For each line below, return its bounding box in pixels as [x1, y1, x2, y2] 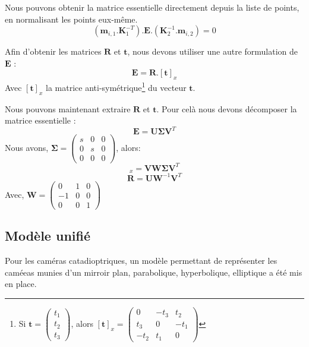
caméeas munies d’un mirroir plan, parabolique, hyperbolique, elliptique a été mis [5, 266, 302, 278]
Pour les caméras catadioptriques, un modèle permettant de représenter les [5, 254, 278, 267]
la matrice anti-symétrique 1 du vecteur [46, 80, 187, 93]
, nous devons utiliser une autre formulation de [127, 45, 298, 58]
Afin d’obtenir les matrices [5, 45, 102, 58]
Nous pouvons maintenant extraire [5, 102, 131, 115]
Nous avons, [5, 141, 49, 153]
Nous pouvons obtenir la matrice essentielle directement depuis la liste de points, [5, 1, 299, 13]
